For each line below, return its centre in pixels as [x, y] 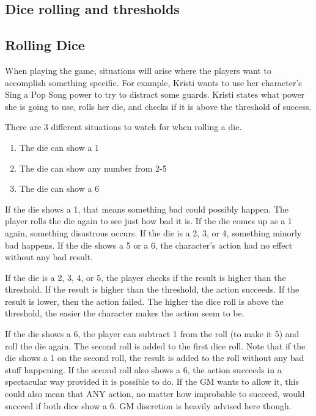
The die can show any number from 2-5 [93, 168]
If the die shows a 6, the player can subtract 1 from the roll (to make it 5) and [152, 334]
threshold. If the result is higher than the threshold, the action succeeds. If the [152, 289]
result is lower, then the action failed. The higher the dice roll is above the [144, 301]
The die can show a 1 [59, 147]
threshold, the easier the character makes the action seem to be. [125, 313]
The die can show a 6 [59, 188]
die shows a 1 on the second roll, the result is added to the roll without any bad [155, 358]
